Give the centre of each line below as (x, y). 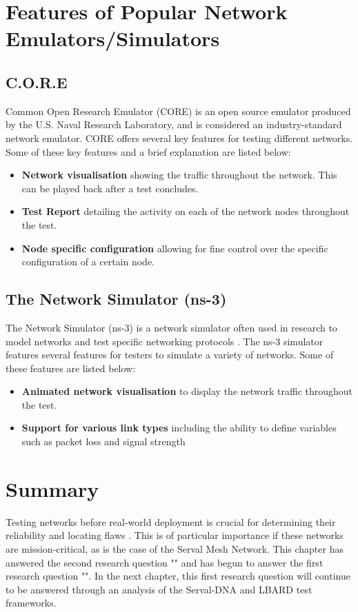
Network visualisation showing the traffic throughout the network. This (179, 175)
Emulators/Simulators (113, 38)
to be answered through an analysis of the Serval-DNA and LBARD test (159, 589)
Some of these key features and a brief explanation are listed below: (148, 151)
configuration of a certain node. (88, 262)
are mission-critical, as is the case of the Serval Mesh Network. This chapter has (175, 548)
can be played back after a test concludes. (110, 188)
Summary (52, 488)
